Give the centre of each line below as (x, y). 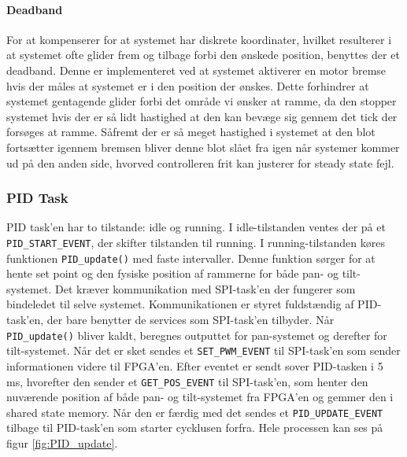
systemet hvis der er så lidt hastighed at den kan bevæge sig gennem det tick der (202, 116)
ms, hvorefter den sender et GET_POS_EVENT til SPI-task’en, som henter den (187, 381)
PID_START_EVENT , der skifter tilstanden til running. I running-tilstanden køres (196, 242)
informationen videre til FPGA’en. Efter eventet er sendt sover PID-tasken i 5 (195, 365)
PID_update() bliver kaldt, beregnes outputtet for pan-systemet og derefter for (197, 335)
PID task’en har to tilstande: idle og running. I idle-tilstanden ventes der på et (196, 227)
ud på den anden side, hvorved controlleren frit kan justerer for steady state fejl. (200, 162)
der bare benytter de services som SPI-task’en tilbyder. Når (191, 320)
